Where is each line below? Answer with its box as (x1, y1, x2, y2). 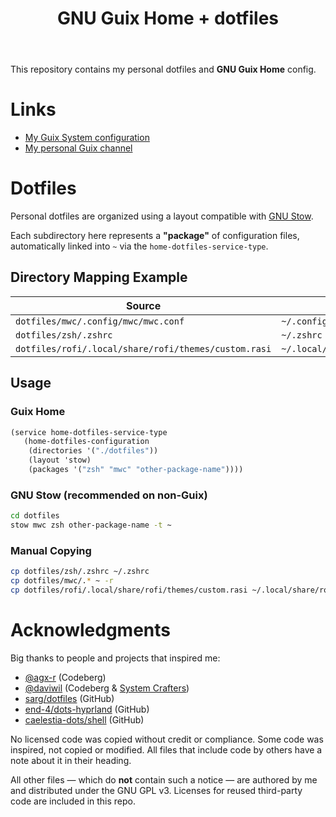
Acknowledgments (10, 619, 172, 642)
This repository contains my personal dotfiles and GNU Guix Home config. (10, 63, 317, 76)
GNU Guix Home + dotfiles (56, 7, 280, 30)
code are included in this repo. (10, 795, 137, 807)
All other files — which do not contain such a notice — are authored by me (10, 773, 318, 786)
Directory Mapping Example (10, 269, 188, 286)
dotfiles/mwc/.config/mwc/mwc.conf (15, 315, 185, 327)
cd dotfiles (10, 511, 60, 521)
